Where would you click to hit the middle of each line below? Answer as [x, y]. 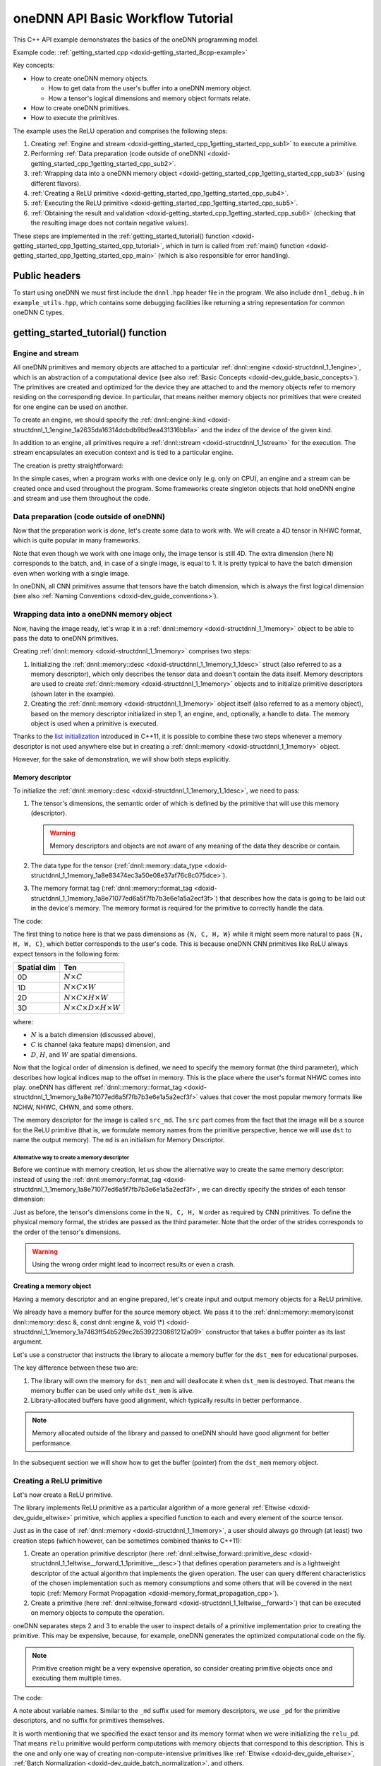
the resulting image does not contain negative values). [110, 223]
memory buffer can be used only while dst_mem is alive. [112, 1390]
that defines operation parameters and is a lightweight [261, 1563]
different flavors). [56, 183]
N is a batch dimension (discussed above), [93, 1035]
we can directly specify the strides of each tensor [273, 1190]
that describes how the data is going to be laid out [292, 898]
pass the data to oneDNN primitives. [66, 638]
